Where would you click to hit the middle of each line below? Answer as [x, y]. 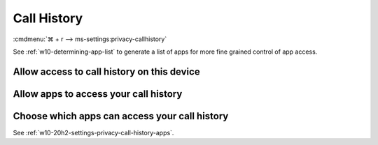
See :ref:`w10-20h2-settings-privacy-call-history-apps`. [93, 132]
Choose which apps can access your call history [121, 116]
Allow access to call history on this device [106, 71]
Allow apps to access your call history [98, 94]
